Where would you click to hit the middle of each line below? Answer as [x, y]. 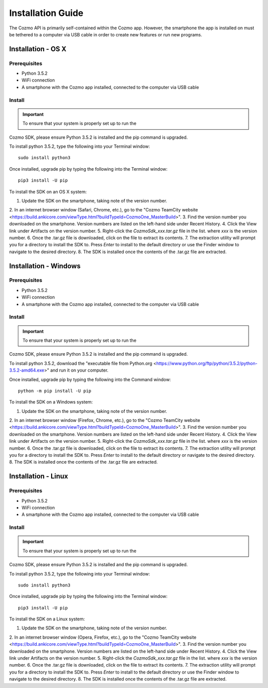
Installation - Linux [39, 476]
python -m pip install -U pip [55, 391]
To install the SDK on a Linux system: [47, 619]
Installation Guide [46, 13]
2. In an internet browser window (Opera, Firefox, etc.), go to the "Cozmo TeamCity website [103, 637]
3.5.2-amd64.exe [27, 370]
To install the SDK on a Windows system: [51, 402]
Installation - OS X [38, 49]
